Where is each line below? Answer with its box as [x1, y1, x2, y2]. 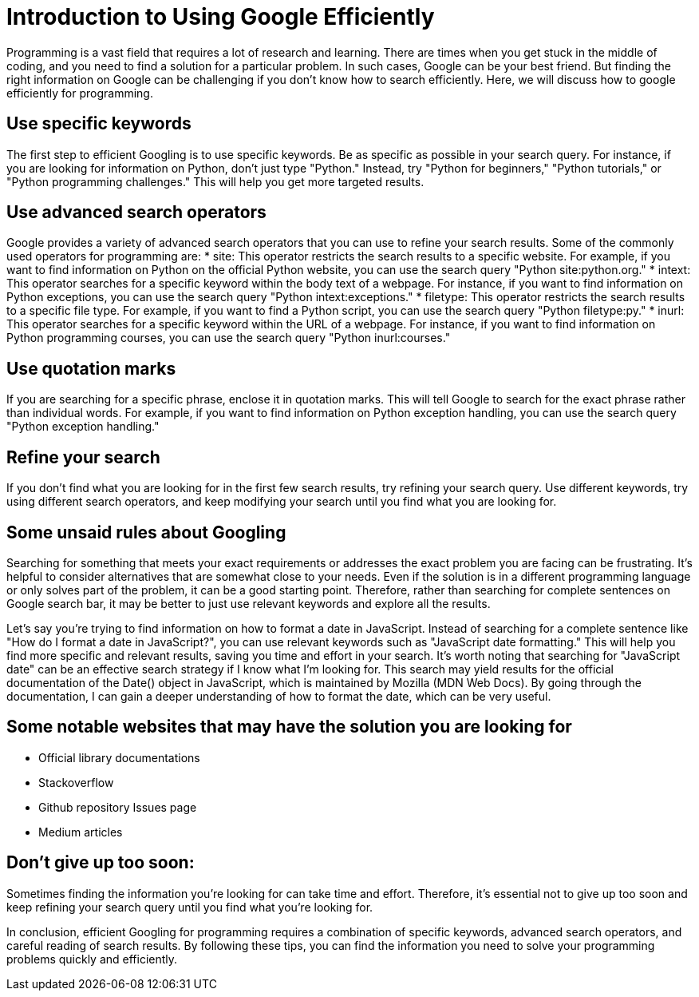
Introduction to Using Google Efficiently [6, 3, 435, 30]
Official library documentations [38, 750, 200, 765]
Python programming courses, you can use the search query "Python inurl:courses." [6, 331, 451, 345]
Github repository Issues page [38, 800, 197, 814]
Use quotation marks [6, 358, 176, 379]
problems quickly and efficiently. [6, 951, 178, 966]
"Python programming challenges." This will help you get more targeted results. [6, 174, 425, 189]
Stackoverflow [38, 775, 114, 789]
